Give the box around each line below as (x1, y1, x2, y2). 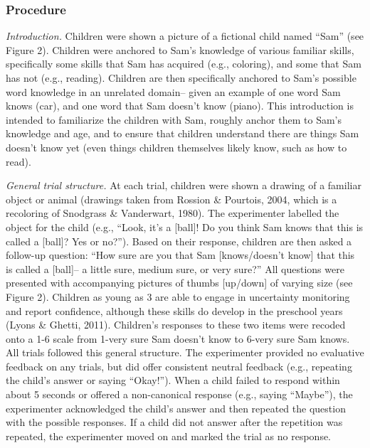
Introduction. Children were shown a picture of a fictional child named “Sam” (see (6, 28, 364, 43)
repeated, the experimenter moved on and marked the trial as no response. (6, 428, 332, 443)
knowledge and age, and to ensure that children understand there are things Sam (6, 126, 359, 141)
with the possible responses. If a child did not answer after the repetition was (6, 415, 343, 430)
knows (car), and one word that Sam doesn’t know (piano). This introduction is (6, 98, 354, 113)
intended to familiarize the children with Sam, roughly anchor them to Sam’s (6, 112, 342, 127)
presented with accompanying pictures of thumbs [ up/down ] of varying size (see (6, 275, 353, 290)
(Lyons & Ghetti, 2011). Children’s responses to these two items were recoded (6, 317, 346, 332)
